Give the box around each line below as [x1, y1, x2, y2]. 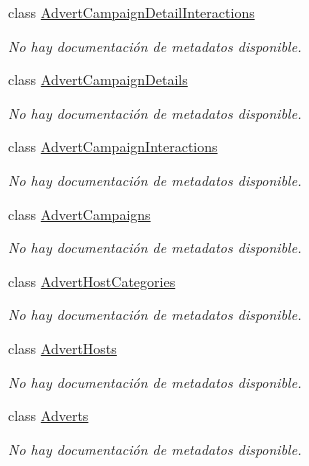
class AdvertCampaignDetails [8, 69, 188, 90]
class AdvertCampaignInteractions [8, 136, 218, 157]
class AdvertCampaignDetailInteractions [8, 2, 255, 22]
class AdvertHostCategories [8, 270, 176, 291]
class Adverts [8, 405, 89, 426]
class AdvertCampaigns [8, 203, 151, 224]
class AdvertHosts [8, 337, 117, 358]
